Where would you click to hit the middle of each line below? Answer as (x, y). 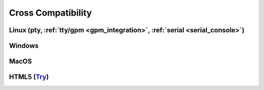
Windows (24, 46)
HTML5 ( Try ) (29, 77)
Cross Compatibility (51, 13)
